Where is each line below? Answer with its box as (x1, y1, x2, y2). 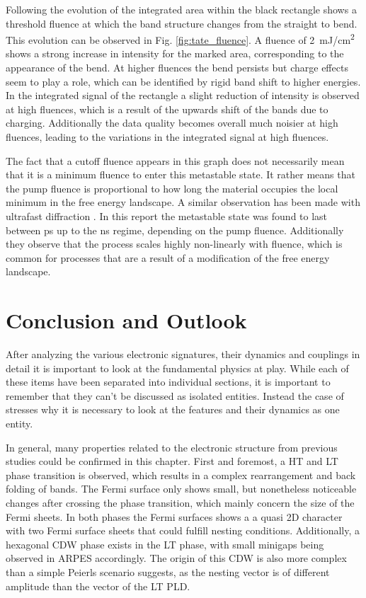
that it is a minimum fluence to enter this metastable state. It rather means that (6, 167, 355, 182)
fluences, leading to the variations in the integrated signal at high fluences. (6, 130, 329, 144)
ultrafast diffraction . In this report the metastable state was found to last (6, 208, 328, 223)
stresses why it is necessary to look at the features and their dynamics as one (6, 402, 340, 417)
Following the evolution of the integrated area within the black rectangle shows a (6, 2, 357, 16)
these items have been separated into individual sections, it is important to (6, 374, 331, 389)
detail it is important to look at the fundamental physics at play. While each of (6, 360, 349, 375)
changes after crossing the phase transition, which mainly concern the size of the (6, 495, 355, 510)
